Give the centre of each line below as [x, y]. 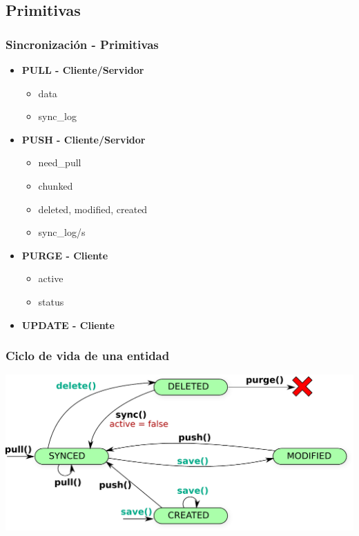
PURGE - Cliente [65, 255]
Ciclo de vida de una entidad [88, 356]
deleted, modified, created [93, 209]
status [51, 301]
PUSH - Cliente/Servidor [84, 139]
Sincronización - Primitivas [82, 44]
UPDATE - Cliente [68, 325]
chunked [56, 185]
